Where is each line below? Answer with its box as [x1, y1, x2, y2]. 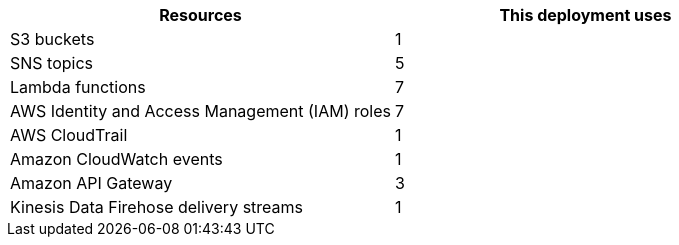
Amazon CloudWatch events [10, 149, 223, 169]
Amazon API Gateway [10, 173, 173, 193]
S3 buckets [10, 29, 95, 49]
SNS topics [10, 53, 94, 73]
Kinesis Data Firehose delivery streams [10, 197, 303, 217]
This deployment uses [499, 5, 672, 25]
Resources [159, 5, 242, 25]
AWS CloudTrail [10, 125, 128, 145]
